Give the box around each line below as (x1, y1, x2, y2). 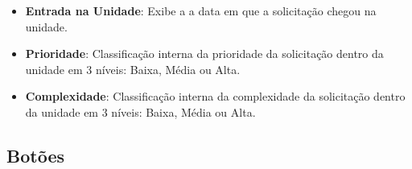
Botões (6, 142, 64, 167)
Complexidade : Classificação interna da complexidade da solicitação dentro (25, 88, 406, 105)
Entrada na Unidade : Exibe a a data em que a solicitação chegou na (25, 2, 377, 19)
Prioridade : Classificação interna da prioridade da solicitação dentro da (25, 45, 384, 62)
